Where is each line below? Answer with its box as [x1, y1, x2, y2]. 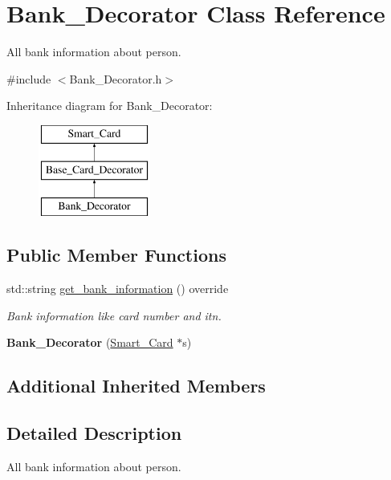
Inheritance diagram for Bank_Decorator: [6, 97, 213, 114]
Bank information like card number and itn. [6, 307, 222, 323]
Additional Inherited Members [6, 373, 266, 398]
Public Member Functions [6, 242, 226, 267]
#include [6, 70, 51, 87]
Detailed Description [6, 421, 182, 445]
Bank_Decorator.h [69, 70, 162, 87]
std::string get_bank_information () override [6, 280, 229, 297]
